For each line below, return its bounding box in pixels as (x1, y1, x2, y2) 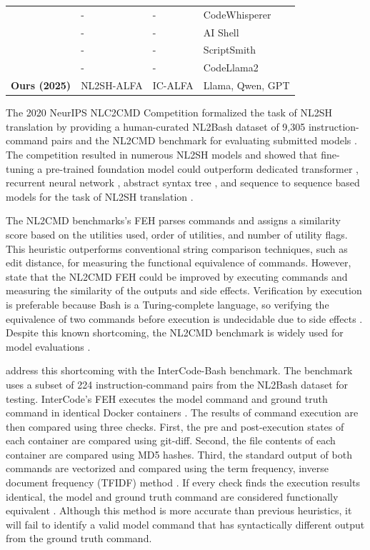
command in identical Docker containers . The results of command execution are (6, 405, 359, 420)
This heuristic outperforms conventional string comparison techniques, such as (6, 241, 348, 256)
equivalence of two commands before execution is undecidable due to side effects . (6, 311, 363, 326)
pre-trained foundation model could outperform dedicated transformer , (46, 161, 359, 176)
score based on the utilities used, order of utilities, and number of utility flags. (6, 226, 348, 241)
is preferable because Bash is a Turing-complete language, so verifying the (6, 296, 329, 311)
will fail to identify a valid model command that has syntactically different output (6, 516, 365, 531)
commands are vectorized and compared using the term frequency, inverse (6, 461, 329, 476)
